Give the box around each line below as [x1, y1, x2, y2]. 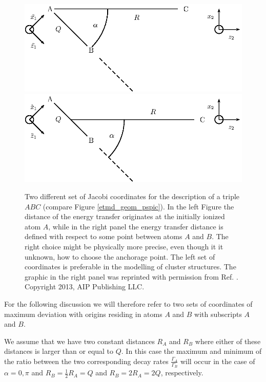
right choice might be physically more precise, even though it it [25, 241, 223, 251]
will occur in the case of [180, 355, 255, 366]
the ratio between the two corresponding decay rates [4, 355, 169, 366]
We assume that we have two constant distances [4, 335, 155, 346]
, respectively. [160, 367, 203, 378]
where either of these [195, 335, 261, 346]
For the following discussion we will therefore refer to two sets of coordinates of [4, 298, 253, 309]
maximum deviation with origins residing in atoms [4, 308, 162, 319]
